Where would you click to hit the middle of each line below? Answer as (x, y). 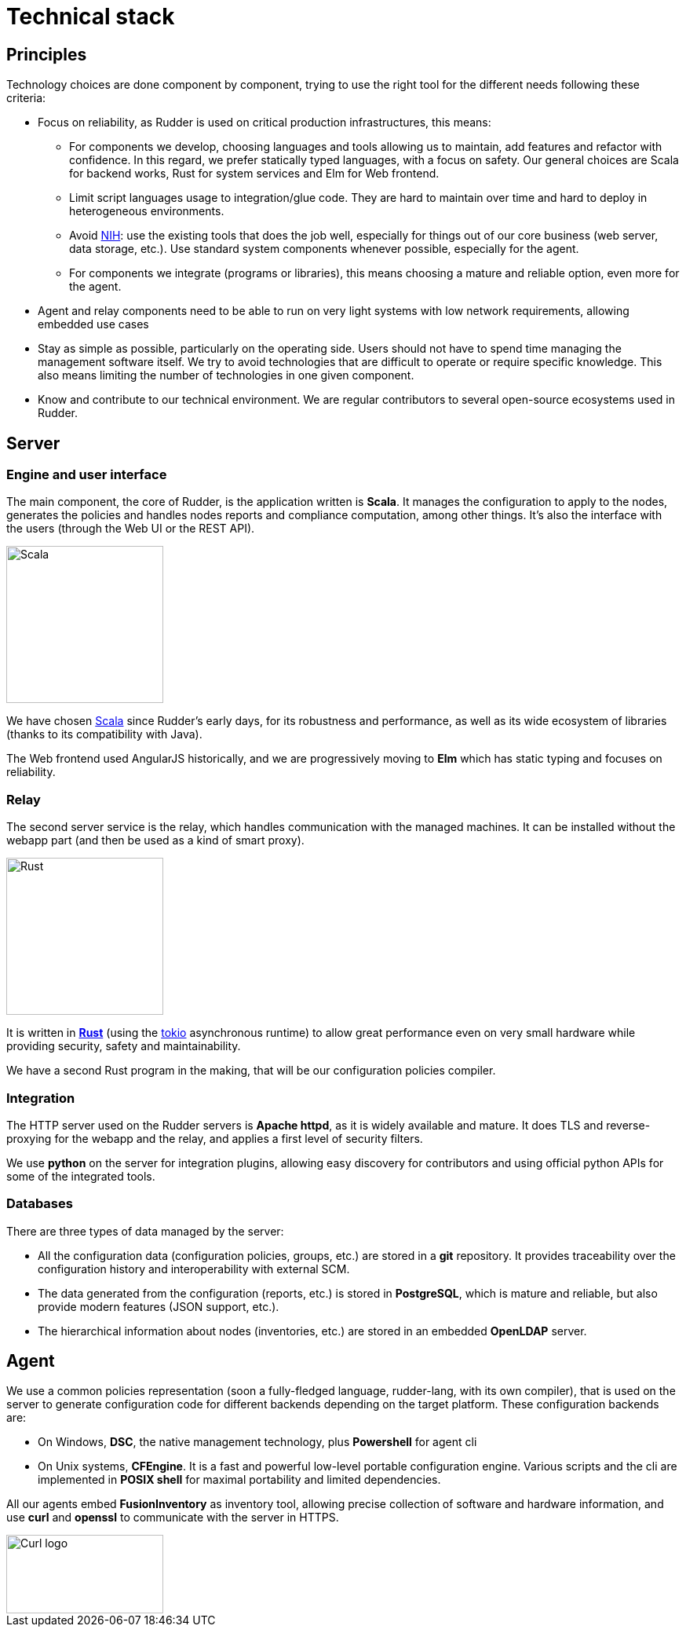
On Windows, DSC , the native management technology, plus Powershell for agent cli (257, 1442)
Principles (47, 54)
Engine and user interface (87, 475)
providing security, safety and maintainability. (124, 1046)
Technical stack (91, 16)
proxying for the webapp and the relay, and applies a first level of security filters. (215, 1138)
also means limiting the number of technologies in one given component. (226, 375)
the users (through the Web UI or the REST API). (131, 529)
